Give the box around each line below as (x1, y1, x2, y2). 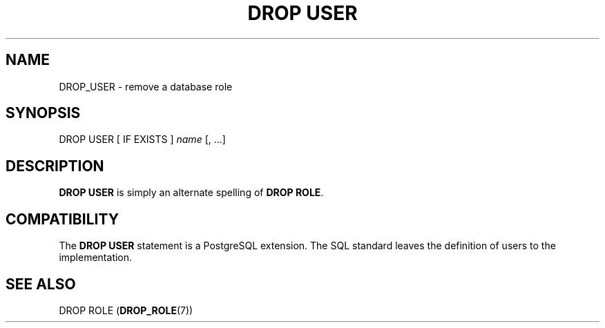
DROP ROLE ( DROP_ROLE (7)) (59, 304, 193, 316)
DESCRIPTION (6, 157, 104, 175)
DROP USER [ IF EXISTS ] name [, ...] (59, 133, 226, 146)
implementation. (59, 251, 133, 264)
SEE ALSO (6, 275, 76, 293)
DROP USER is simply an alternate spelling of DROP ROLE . (59, 186, 324, 199)
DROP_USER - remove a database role (59, 80, 233, 93)
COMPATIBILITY (6, 210, 119, 228)
